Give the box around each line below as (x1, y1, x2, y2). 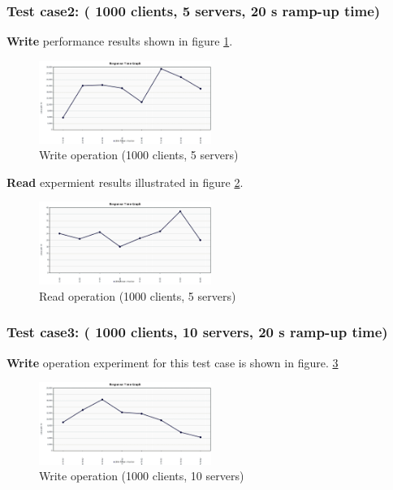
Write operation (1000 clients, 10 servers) (39, 467, 244, 484)
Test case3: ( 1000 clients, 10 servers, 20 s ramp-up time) (6, 322, 388, 342)
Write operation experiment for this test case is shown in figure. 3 (6, 353, 339, 371)
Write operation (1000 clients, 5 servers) (39, 146, 239, 163)
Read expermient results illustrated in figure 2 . (6, 173, 244, 190)
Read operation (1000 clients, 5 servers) (39, 287, 236, 304)
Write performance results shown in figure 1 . (6, 33, 233, 50)
